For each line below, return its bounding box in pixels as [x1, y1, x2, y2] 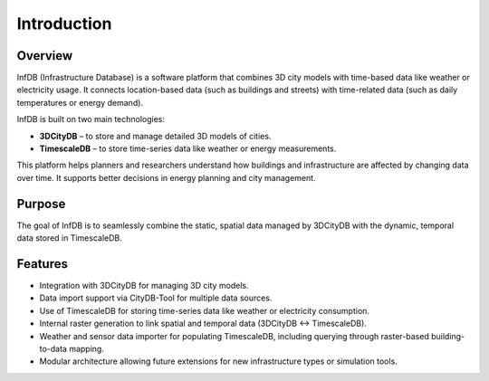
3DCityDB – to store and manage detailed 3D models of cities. [39, 130, 272, 141]
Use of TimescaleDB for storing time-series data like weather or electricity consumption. [39, 305, 370, 316]
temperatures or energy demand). [16, 97, 144, 108]
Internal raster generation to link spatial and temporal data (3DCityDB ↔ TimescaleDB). [39, 318, 367, 329]
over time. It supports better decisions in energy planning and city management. [16, 172, 316, 183]
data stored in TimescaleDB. [16, 233, 122, 243]
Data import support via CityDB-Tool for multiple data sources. [39, 292, 273, 303]
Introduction [16, 14, 112, 33]
